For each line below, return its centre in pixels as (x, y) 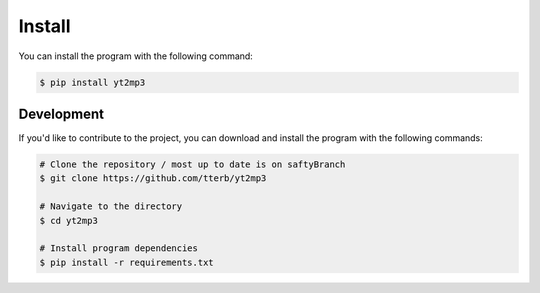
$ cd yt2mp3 (69, 220)
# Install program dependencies (119, 248)
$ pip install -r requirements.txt (126, 262)
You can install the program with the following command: (136, 56)
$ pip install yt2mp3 (92, 82)
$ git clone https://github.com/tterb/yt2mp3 (153, 178)
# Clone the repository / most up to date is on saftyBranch (192, 164)
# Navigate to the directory (111, 206)
